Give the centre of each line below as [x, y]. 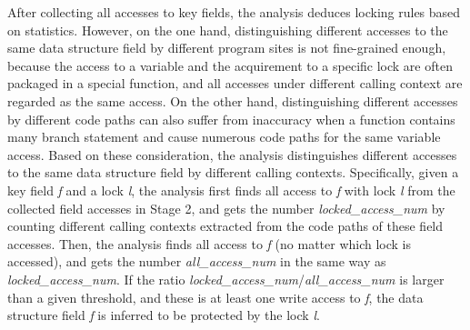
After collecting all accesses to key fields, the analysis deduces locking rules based [234, 12]
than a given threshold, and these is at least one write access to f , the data [215, 297]
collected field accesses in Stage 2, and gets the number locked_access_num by [226, 208]
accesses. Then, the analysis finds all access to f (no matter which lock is [210, 243]
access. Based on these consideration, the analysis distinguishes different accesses [232, 154]
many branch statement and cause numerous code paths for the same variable [224, 137]
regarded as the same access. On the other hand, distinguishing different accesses [233, 100]
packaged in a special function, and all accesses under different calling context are [235, 83]
